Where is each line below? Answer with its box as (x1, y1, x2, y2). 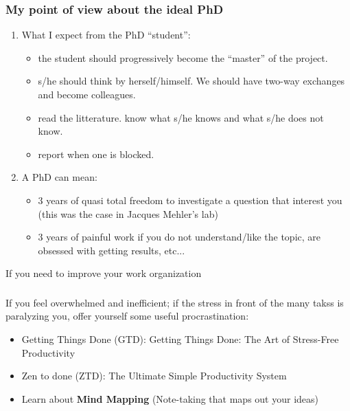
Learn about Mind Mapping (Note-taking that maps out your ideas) (21, 391, 318, 406)
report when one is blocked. (38, 146, 154, 161)
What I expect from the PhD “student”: (21, 27, 191, 42)
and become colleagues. (38, 87, 136, 101)
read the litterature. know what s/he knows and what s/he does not (38, 110, 324, 124)
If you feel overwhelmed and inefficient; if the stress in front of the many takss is (5, 295, 344, 309)
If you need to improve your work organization (5, 266, 202, 280)
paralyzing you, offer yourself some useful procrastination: (5, 309, 249, 323)
